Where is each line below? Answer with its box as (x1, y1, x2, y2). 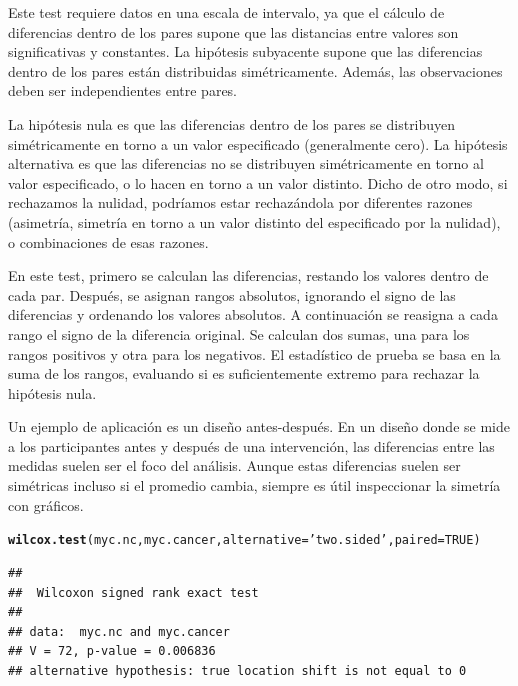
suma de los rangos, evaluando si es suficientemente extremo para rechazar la (8, 363, 480, 384)
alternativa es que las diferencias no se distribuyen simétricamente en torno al (8, 153, 484, 174)
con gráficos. (8, 494, 84, 515)
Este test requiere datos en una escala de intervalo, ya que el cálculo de (8, 2, 445, 22)
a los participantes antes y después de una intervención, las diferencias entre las (8, 435, 495, 456)
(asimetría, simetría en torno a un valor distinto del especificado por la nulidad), (8, 211, 501, 232)
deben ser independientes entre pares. (8, 80, 238, 101)
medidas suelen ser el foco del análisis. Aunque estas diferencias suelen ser (8, 455, 461, 476)
